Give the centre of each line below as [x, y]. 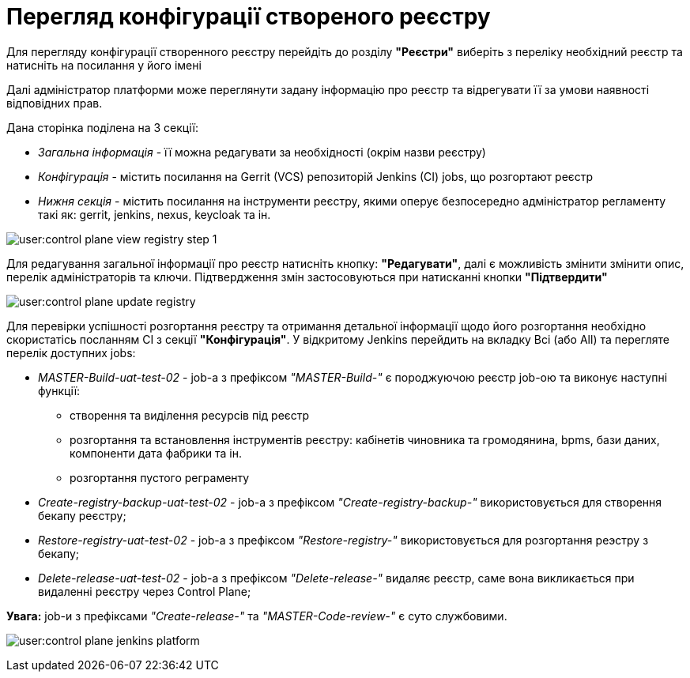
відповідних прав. [55, 103]
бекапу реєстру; [82, 515]
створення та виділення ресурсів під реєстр [190, 415]
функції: [59, 390]
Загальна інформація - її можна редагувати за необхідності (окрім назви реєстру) [262, 152]
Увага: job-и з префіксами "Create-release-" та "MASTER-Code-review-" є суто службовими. [257, 616]
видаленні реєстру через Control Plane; [145, 591]
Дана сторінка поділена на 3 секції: [102, 127]
